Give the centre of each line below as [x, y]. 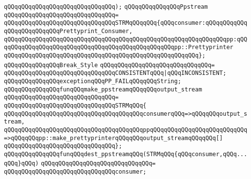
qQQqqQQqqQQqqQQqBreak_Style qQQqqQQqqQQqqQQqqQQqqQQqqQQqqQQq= [109, 65]
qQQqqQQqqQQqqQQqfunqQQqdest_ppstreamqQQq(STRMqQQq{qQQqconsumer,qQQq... [126, 154]
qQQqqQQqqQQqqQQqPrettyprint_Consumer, [68, 31]
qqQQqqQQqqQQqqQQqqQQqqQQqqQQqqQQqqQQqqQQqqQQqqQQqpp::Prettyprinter [119, 47]
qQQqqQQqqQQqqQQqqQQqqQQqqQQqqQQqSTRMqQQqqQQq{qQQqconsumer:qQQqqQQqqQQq [126, 23]
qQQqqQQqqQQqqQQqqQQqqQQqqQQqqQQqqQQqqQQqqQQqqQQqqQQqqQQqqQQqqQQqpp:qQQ [126, 39]
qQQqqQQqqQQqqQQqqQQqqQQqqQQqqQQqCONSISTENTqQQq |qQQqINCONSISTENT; [115, 73]
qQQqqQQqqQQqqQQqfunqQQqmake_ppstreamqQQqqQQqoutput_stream [103, 89]
